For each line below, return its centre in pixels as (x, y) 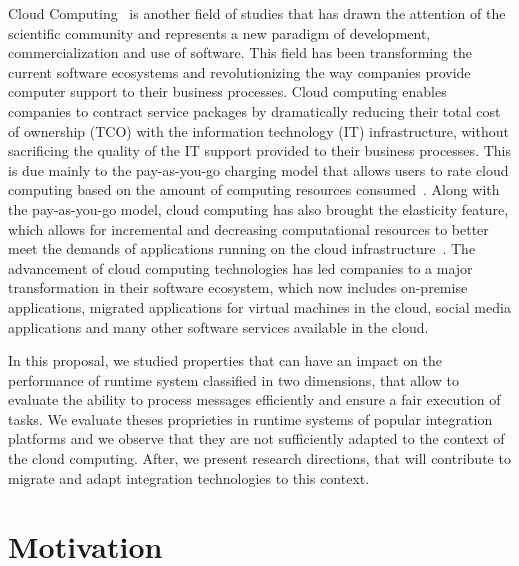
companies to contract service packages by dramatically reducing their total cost (254, 110)
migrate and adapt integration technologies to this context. (189, 477)
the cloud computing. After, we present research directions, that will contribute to (259, 458)
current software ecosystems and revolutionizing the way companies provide (239, 71)
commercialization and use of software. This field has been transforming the (240, 52)
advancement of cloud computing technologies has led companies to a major (240, 267)
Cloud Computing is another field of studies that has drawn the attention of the (257, 13)
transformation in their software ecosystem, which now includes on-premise (238, 287)
